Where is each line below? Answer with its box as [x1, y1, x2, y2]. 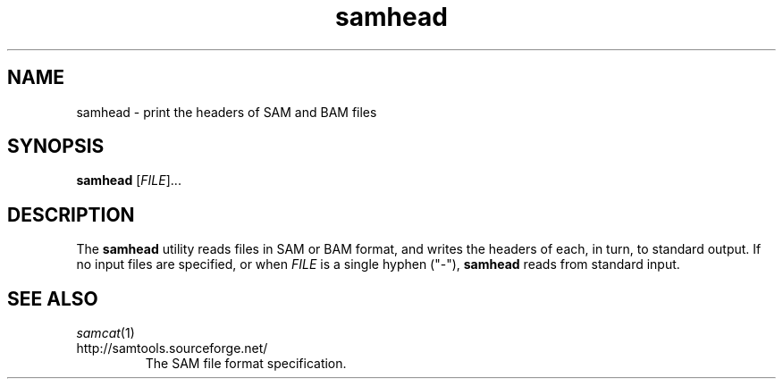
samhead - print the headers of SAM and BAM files [76, 104, 377, 120]
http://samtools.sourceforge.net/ [76, 340, 268, 357]
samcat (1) [76, 325, 135, 341]
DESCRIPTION [7, 203, 135, 226]
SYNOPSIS [7, 135, 105, 158]
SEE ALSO [7, 287, 98, 310]
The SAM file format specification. [145, 356, 347, 372]
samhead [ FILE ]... [76, 172, 181, 189]
